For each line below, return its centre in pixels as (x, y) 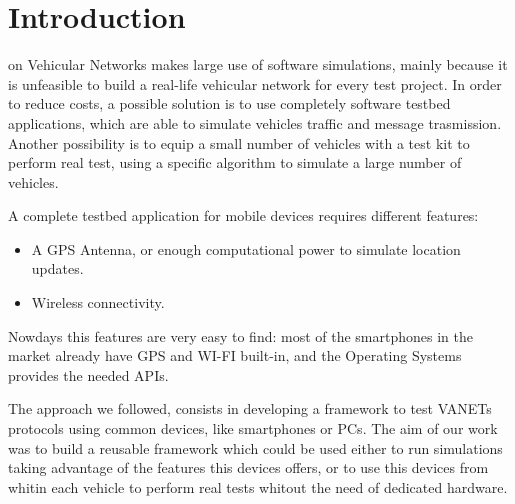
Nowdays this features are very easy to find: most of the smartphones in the (240, 335)
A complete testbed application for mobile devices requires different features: (243, 215)
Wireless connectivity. (98, 302)
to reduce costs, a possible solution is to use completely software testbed (229, 103)
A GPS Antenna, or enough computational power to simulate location (246, 248)
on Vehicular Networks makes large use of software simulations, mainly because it (258, 64)
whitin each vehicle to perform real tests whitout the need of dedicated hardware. (258, 486)
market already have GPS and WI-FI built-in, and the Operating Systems (235, 355)
